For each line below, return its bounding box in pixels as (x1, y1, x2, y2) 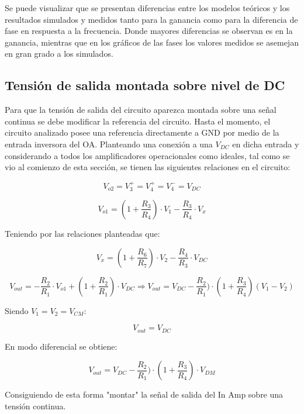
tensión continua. (5, 399, 66, 412)
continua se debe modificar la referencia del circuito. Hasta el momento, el (5, 115, 271, 127)
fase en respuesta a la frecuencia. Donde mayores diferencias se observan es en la (5, 25, 293, 37)
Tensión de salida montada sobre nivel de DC (5, 76, 285, 94)
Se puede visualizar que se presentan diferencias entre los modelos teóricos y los (5, 2, 290, 13)
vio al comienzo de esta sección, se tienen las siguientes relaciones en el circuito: (5, 161, 291, 173)
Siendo (5, 304, 29, 316)
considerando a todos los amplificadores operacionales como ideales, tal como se (5, 149, 290, 161)
